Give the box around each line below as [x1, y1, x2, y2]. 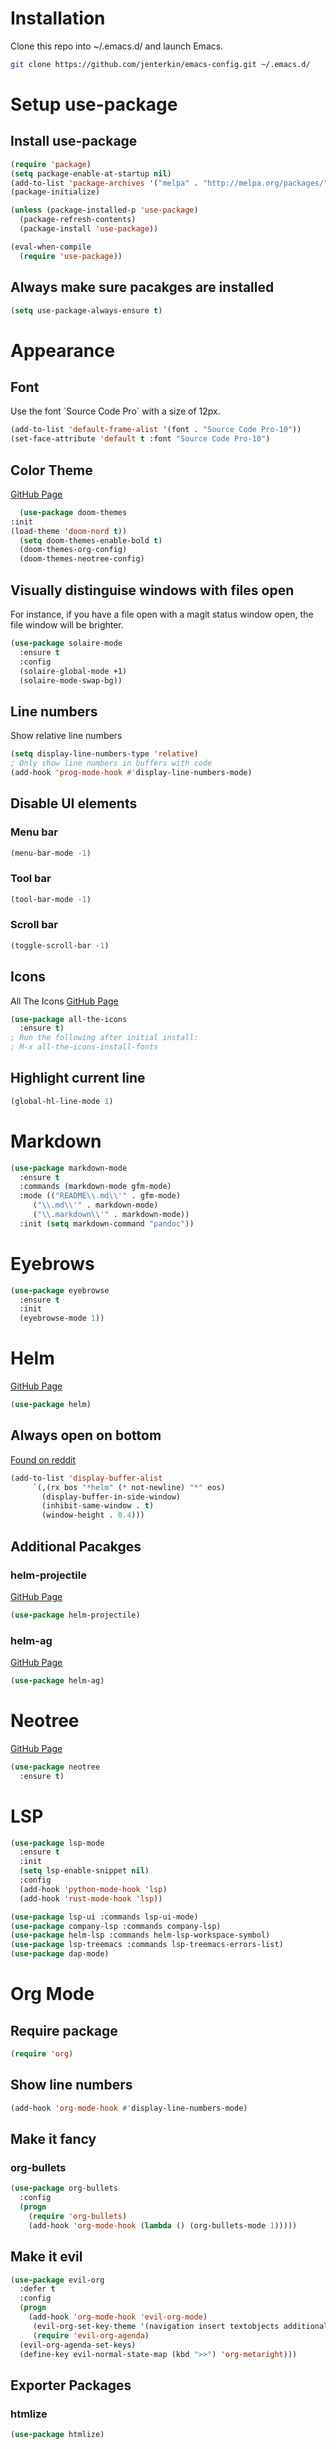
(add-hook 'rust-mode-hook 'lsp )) [19, 1893, 163, 1904]
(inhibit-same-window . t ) [41, 1501, 155, 1511]
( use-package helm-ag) [10, 1676, 105, 1686]
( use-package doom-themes [19, 507, 128, 517]
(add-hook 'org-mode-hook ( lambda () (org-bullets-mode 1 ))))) [28, 2220, 298, 2231]
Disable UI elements [10, 795, 138, 812]
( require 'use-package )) [19, 251, 123, 261]
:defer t [19, 2284, 56, 2294]
